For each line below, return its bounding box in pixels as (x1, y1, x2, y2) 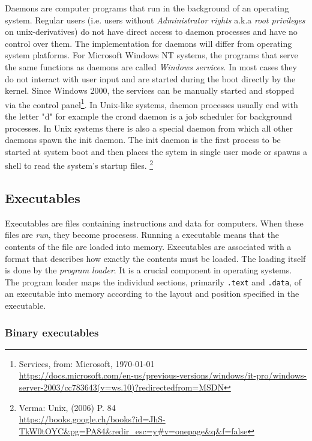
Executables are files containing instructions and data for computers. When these (5, 216, 304, 229)
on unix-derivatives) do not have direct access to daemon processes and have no (5, 25, 298, 38)
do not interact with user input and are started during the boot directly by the (5, 72, 296, 85)
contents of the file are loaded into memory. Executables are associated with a (5, 240, 292, 253)
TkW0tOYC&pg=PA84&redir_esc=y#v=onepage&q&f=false (19, 424, 248, 437)
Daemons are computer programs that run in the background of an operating (5, 2, 289, 14)
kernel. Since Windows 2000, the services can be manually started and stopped (5, 84, 295, 97)
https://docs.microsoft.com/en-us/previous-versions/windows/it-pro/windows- (19, 369, 307, 382)
